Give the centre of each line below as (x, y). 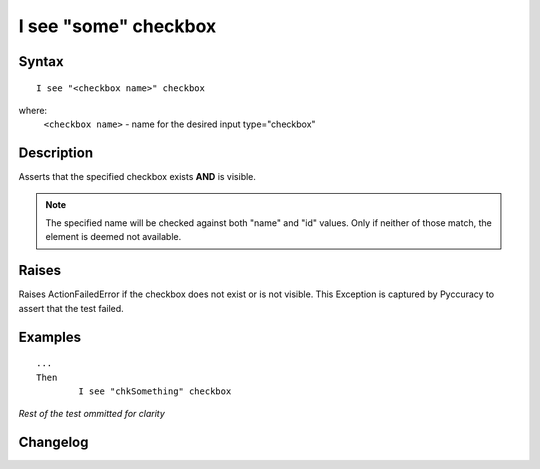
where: (33, 110)
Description (56, 153)
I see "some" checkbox (117, 26)
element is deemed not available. (113, 237)
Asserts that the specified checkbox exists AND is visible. (137, 177)
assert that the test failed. (71, 308)
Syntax (41, 61)
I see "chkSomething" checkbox (155, 391)
